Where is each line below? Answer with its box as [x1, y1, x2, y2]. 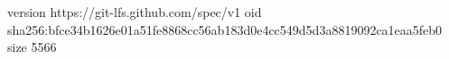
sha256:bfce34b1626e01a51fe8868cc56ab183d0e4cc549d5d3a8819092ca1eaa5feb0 [7, 20, 443, 38]
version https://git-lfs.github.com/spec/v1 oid [7, 3, 262, 21]
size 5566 [7, 38, 57, 56]
